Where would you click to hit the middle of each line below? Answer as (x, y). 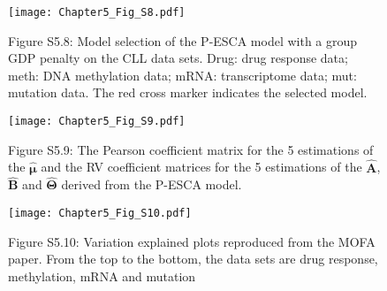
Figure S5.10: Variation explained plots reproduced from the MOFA (192, 241)
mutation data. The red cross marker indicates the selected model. (188, 92)
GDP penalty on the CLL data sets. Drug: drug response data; (178, 58)
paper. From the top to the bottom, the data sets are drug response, (193, 259)
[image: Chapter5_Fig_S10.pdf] (100, 213)
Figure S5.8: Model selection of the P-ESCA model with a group (183, 40)
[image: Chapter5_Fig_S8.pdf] (97, 12)
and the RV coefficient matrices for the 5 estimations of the (201, 167)
